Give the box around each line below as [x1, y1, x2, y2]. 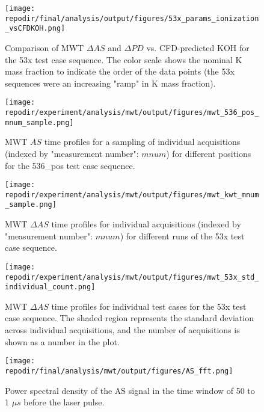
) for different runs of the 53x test [120, 229, 245, 242]
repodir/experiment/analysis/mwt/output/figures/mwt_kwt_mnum [5, 190, 259, 199]
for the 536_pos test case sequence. [5, 159, 135, 171]
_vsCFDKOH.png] [5, 24, 66, 33]
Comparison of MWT [5, 41, 84, 54]
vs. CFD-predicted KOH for [146, 41, 250, 54]
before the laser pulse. [23, 396, 105, 408]
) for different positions [166, 147, 251, 159]
